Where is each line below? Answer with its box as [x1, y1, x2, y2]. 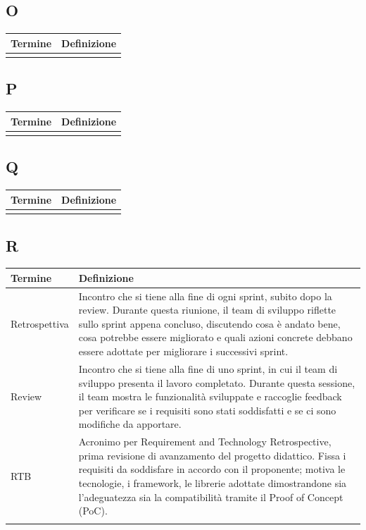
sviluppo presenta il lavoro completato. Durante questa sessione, [78, 375, 355, 390]
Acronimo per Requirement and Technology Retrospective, [78, 434, 332, 449]
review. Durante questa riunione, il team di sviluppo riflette [78, 302, 336, 317]
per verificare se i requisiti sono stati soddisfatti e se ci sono [78, 402, 336, 417]
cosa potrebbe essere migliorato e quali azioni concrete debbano [78, 330, 353, 345]
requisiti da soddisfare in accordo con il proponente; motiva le [78, 462, 346, 476]
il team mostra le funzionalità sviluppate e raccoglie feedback [78, 389, 342, 404]
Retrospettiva [11, 316, 69, 331]
